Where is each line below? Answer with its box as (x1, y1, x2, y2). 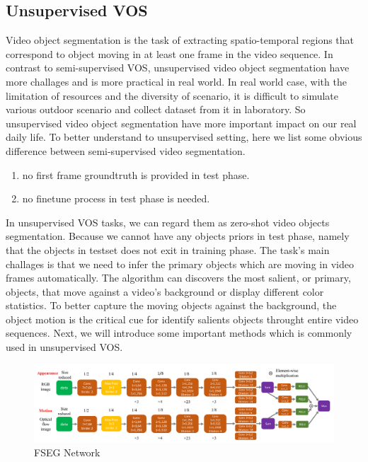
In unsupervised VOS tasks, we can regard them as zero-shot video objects (6, 214, 330, 229)
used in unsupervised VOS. (6, 340, 123, 354)
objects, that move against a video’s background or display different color (6, 284, 324, 299)
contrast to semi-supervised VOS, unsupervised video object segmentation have (6, 60, 350, 75)
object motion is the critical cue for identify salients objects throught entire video (6, 311, 359, 326)
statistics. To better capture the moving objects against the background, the (6, 298, 337, 313)
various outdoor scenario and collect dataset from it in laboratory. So (6, 102, 306, 117)
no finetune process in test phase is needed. (22, 191, 210, 206)
